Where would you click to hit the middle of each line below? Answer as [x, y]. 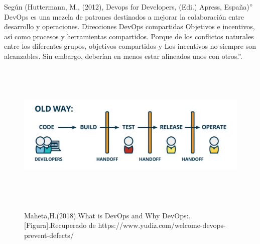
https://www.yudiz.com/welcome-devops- [162, 225]
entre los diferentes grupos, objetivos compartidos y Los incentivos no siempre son [130, 46]
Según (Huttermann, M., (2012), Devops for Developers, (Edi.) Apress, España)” [128, 7]
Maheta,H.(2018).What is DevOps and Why [92, 215]
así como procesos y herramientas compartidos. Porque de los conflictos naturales [129, 36]
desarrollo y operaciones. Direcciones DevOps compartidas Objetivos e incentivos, [129, 26]
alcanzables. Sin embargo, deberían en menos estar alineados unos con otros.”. [123, 56]
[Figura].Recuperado [55, 225]
